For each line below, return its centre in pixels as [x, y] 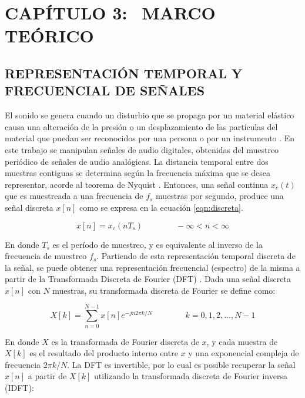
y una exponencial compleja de [244, 353]
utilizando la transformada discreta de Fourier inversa [191, 376]
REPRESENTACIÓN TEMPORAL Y [124, 73]
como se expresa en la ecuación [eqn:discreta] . [161, 207]
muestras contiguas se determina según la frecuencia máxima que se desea [138, 173]
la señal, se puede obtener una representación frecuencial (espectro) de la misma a [152, 267]
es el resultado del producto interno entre [104, 353]
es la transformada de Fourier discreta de [125, 341]
